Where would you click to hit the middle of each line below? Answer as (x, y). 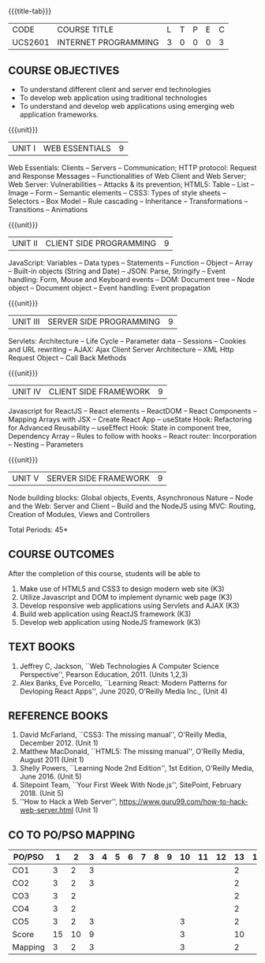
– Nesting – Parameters (46, 444)
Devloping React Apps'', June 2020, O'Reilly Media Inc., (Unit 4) (123, 691)
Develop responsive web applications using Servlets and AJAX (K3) (129, 605)
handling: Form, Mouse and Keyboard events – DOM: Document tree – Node (131, 279)
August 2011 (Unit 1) (52, 760)
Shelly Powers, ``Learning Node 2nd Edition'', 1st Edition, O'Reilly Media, (137, 768)
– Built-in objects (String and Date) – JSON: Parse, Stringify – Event (117, 271)
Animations (69, 210)
